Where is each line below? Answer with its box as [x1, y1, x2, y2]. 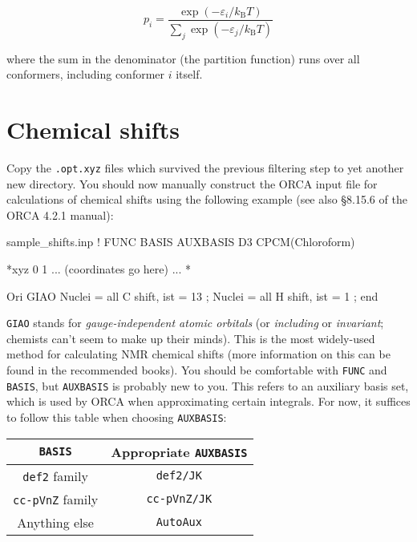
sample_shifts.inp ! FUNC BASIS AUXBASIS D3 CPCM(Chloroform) [6, 233, 355, 250]
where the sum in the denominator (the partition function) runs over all [6, 50, 360, 67]
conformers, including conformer [6, 66, 165, 83]
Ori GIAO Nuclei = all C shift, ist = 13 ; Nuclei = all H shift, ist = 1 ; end [6, 287, 379, 304]
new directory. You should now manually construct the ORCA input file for [6, 175, 378, 192]
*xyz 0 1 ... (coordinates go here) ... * [6, 261, 191, 277]
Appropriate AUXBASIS [111, 442, 248, 461]
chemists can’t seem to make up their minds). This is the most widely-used [6, 330, 375, 346]
